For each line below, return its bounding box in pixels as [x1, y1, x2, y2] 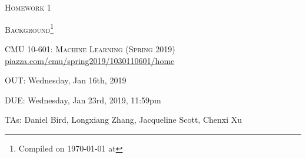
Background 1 [5, 21, 54, 35]
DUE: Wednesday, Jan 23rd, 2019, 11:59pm [5, 93, 161, 106]
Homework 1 [5, 1, 51, 14]
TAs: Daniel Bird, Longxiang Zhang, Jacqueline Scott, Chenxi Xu [5, 113, 242, 126]
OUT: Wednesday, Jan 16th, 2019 [5, 74, 127, 86]
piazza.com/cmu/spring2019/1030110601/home [5, 54, 175, 66]
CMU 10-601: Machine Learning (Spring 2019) [5, 43, 175, 55]
